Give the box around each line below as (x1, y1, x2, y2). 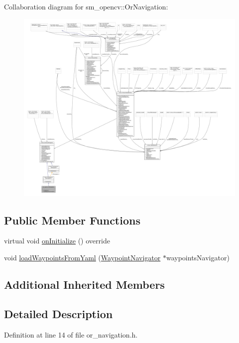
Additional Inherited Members (4, 277, 165, 292)
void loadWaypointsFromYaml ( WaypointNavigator (4, 252, 161, 263)
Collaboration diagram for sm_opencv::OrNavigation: (4, 1, 168, 11)
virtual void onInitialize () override (4, 235, 110, 246)
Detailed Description (4, 306, 113, 321)
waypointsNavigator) (166, 252, 230, 263)
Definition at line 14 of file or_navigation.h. (4, 329, 138, 340)
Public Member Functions (4, 212, 140, 228)
